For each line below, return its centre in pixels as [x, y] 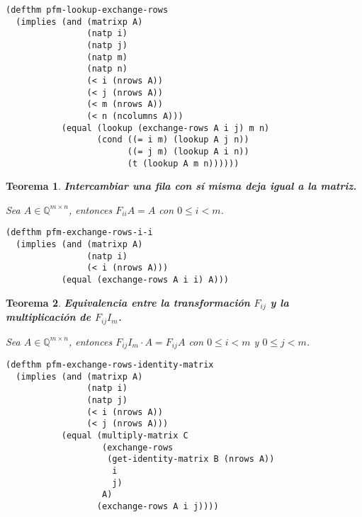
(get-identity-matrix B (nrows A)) [191, 459]
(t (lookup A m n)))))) [183, 163]
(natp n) [107, 69]
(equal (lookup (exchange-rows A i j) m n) [165, 128]
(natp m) [107, 57]
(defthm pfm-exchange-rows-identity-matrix [110, 365]
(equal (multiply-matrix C [125, 435]
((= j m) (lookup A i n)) [188, 151]
